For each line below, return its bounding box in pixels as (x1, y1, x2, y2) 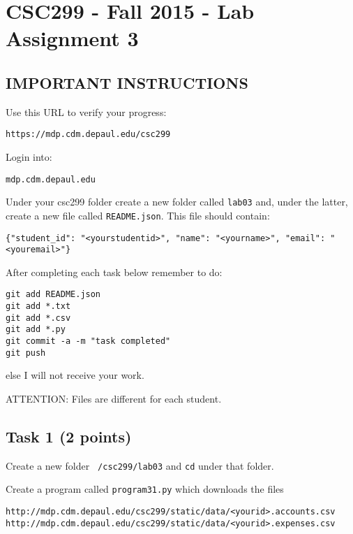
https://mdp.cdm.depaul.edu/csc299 (6, 129, 171, 140)
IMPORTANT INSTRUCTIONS (6, 71, 248, 93)
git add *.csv (6, 312, 71, 323)
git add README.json (6, 289, 101, 300)
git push (6, 347, 46, 358)
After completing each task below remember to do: (6, 264, 223, 279)
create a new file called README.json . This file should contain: (6, 208, 270, 222)
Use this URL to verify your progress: (6, 104, 167, 119)
